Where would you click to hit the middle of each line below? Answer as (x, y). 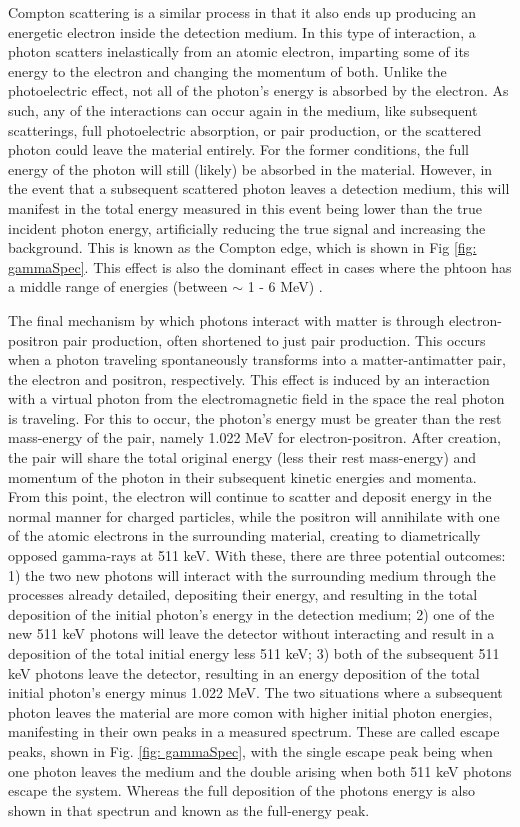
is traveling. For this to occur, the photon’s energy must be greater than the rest (255, 417)
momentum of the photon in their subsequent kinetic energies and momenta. (242, 476)
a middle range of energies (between (118, 286)
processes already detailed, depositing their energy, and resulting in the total (243, 594)
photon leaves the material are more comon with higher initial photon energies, (250, 711)
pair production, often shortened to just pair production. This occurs (274, 339)
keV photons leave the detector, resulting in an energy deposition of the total (244, 672)
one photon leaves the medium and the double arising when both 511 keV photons (260, 770)
